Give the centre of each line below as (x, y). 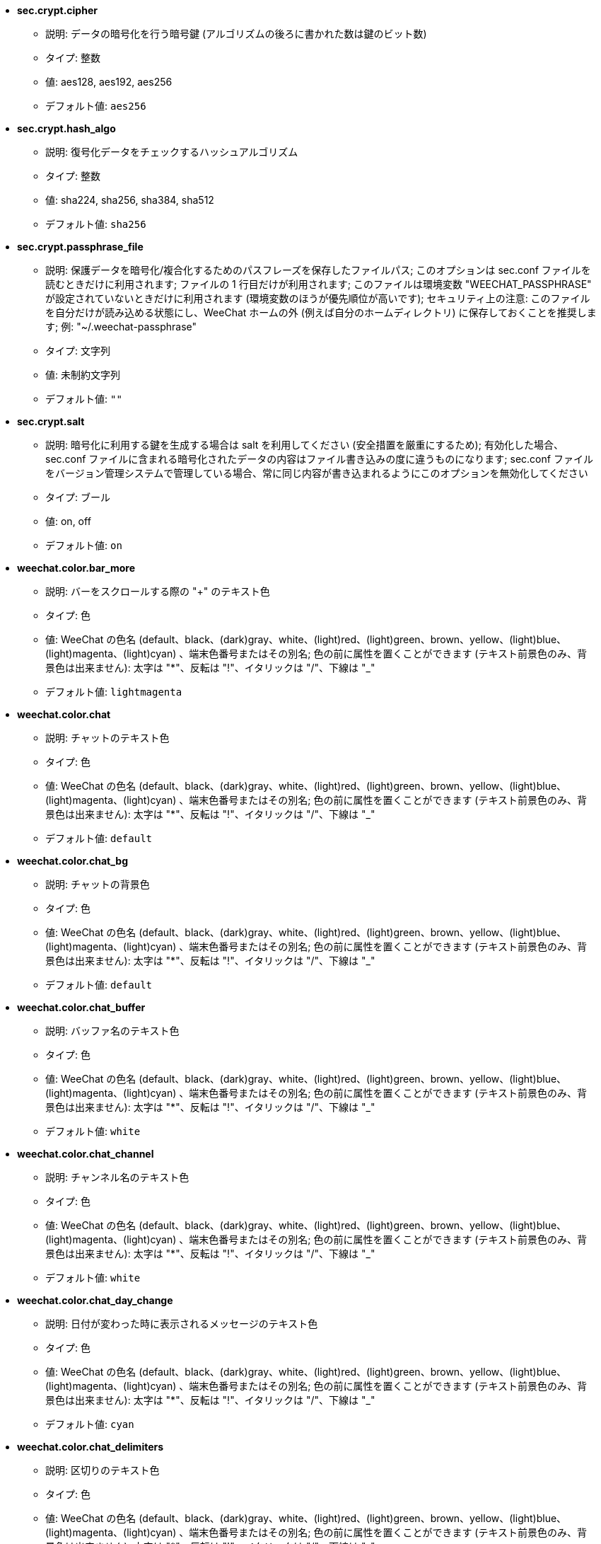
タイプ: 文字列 (78, 351)
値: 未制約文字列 (83, 375)
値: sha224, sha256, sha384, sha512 (130, 200)
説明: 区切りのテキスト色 (103, 1470)
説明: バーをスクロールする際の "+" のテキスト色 (158, 591)
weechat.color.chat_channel (86, 1154)
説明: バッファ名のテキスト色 (112, 1031)
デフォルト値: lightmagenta (114, 692)
